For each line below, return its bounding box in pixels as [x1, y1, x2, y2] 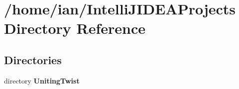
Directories [4, 52, 62, 67]
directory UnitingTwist [4, 75, 80, 86]
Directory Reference [4, 18, 146, 38]
